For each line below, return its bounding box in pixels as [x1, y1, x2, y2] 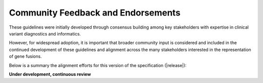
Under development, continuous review [9, 71, 91, 77]
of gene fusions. [9, 53, 42, 59]
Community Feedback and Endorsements [9, 7, 181, 18]
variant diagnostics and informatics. [9, 31, 81, 36]
